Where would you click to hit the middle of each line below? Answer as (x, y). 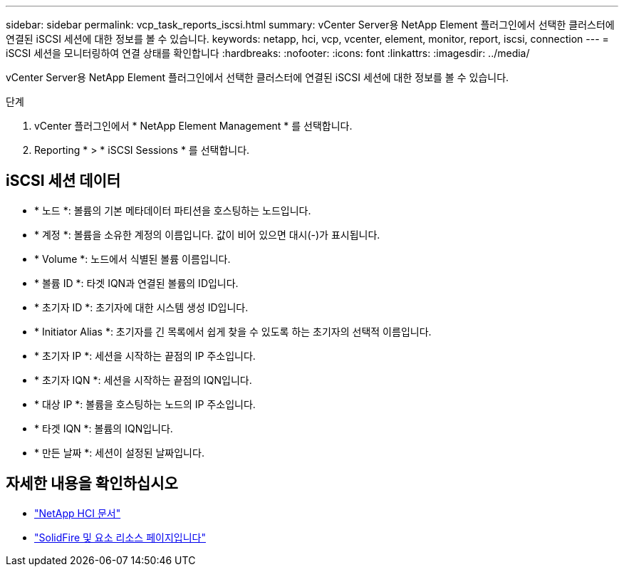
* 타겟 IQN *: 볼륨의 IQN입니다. (104, 428)
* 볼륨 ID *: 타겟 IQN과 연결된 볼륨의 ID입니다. (136, 283)
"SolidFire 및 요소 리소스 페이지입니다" (120, 537)
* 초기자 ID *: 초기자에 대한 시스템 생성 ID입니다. (141, 307)
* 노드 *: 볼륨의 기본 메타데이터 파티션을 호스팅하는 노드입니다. (173, 210)
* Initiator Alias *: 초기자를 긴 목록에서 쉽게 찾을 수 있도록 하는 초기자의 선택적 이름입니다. (233, 331)
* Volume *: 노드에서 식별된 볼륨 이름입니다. (132, 259)
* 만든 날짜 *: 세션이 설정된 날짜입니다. (119, 452)
